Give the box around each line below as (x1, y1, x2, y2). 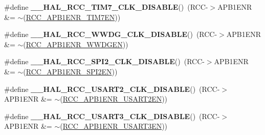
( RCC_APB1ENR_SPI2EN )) (23, 66, 118, 76)
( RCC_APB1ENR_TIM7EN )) (23, 11, 121, 22)
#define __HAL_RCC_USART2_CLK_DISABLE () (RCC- (4, 83, 220, 94)
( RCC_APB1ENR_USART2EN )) (60, 93, 168, 104)
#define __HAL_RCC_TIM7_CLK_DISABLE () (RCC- (4, 2, 208, 12)
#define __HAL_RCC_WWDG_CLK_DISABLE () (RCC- (4, 29, 217, 40)
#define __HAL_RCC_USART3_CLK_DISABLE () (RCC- (4, 110, 220, 121)
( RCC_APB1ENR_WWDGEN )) (23, 38, 128, 49)
